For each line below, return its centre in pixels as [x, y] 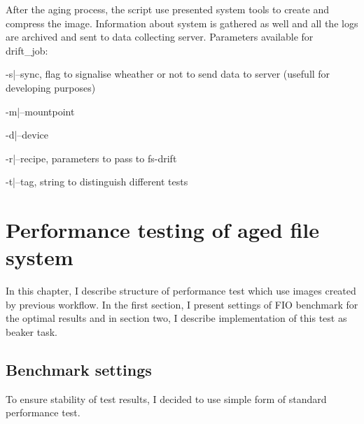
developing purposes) [51, 87]
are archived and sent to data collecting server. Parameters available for [160, 37]
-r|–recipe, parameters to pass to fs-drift [91, 158]
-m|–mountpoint [40, 111]
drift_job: [27, 50]
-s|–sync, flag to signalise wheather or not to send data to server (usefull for [168, 74]
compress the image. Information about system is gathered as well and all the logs [182, 23]
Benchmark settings [79, 370]
